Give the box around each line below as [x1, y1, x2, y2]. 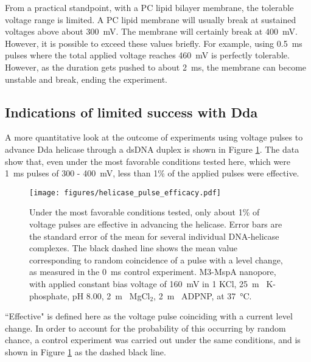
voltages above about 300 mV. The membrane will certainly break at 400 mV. [5, 25, 298, 38]
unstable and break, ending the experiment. [5, 72, 167, 85]
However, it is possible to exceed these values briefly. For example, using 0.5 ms [5, 37, 302, 49]
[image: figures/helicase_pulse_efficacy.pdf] [29, 188, 221, 197]
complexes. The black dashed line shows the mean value [29, 242, 238, 254]
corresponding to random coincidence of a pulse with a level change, [29, 253, 283, 266]
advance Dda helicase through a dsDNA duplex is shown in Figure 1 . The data [5, 142, 299, 155]
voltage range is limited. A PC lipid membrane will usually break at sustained [5, 13, 296, 26]
